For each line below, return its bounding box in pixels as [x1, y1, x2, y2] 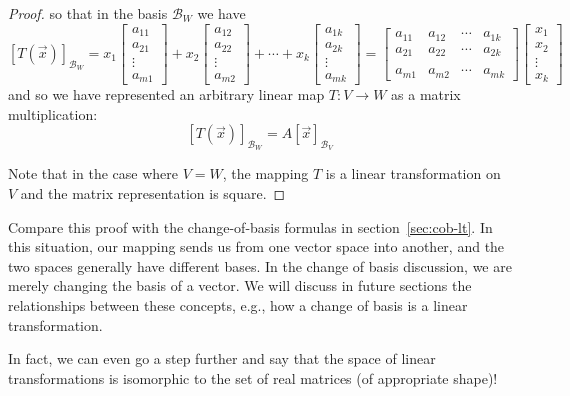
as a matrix [391, 84, 461, 105]
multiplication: [8, 103, 98, 124]
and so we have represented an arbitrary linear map [8, 84, 325, 105]
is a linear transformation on [325, 163, 501, 184]
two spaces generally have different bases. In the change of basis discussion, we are [8, 255, 512, 276]
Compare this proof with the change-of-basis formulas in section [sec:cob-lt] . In [8, 216, 493, 237]
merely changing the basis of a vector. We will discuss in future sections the [8, 275, 472, 296]
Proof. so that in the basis [8, 3, 168, 23]
